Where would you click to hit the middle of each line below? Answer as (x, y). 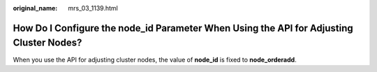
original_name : (35, 8)
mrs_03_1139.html (93, 8)
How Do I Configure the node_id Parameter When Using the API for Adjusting (183, 28)
